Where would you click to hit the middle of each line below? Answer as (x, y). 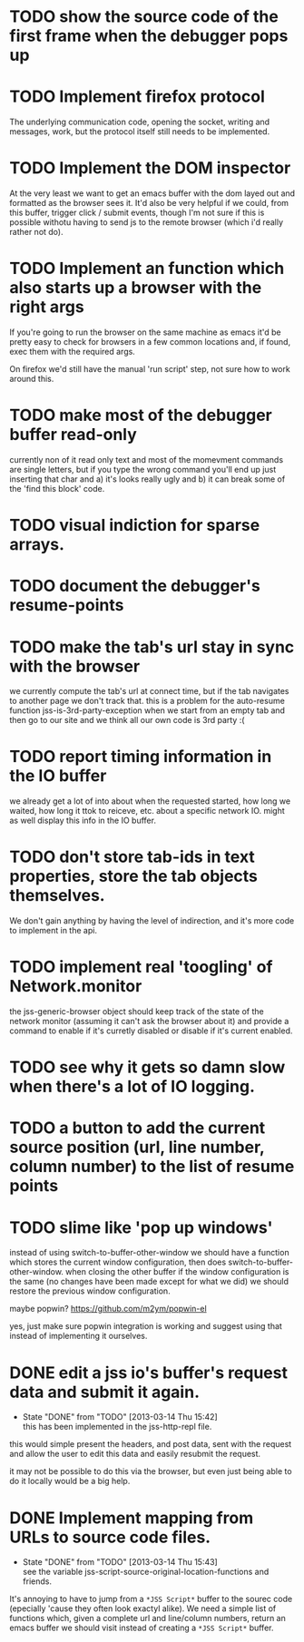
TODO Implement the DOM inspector (150, 168)
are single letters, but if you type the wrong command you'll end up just (143, 469)
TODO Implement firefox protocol (137, 97)
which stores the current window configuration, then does (118, 1262)
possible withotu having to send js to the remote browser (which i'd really (147, 222)
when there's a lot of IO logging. (132, 1087)
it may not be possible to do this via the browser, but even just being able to (151, 1471)
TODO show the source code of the (144, 17)
